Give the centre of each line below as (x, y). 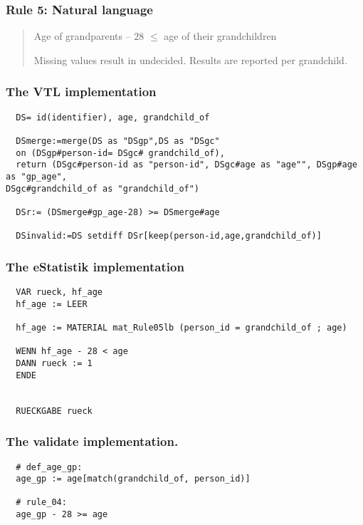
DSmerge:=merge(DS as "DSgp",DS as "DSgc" (118, 141)
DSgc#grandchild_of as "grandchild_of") (103, 188)
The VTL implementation (81, 92)
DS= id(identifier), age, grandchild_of (113, 117)
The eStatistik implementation (95, 266)
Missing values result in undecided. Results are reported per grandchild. (190, 59)
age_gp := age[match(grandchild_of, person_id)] (133, 479)
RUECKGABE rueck (54, 411)
